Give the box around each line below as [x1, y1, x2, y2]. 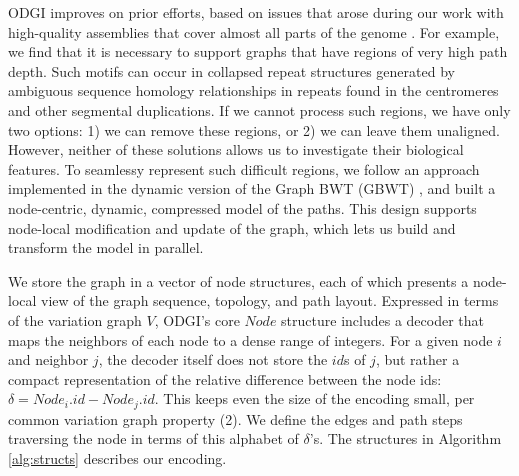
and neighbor [8, 349, 89, 370]
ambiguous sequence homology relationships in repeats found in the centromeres [8, 80, 499, 101]
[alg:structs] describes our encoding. [8, 447, 227, 468]
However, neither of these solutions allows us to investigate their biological [8, 139, 464, 160]
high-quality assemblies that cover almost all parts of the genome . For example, [8, 21, 500, 42]
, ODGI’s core [154, 309, 240, 330]
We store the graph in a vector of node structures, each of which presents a [8, 270, 469, 291]
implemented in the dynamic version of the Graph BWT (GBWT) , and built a [8, 178, 496, 199]
